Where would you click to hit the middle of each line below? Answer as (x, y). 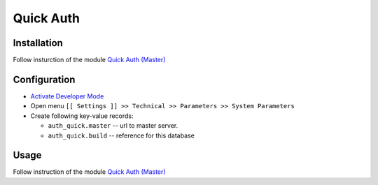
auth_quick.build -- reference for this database (121, 135)
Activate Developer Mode (67, 96)
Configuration (44, 79)
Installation (38, 43)
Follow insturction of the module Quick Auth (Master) (89, 60)
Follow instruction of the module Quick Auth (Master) (89, 172)
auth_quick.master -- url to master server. (113, 126)
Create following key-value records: (82, 116)
